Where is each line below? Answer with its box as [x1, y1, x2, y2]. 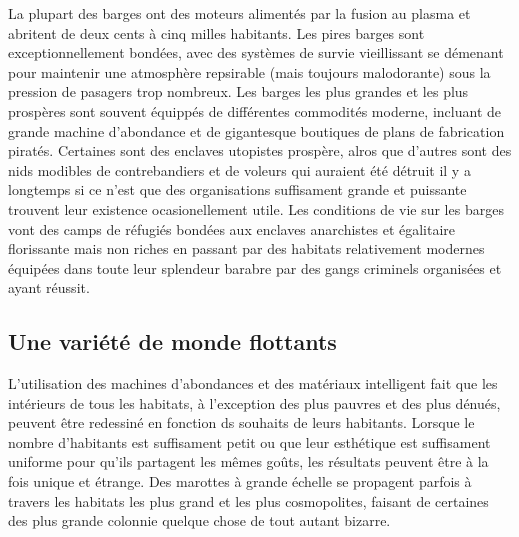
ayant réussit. [8, 277, 90, 298]
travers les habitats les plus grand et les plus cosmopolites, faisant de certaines [8, 490, 489, 511]
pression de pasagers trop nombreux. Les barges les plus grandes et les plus [8, 81, 469, 102]
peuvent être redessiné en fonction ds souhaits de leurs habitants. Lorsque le [8, 412, 475, 433]
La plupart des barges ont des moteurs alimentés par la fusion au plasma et [8, 3, 471, 23]
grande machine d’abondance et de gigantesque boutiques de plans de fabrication [8, 120, 505, 141]
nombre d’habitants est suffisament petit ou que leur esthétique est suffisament [8, 431, 491, 452]
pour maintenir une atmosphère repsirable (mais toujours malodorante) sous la [8, 61, 491, 82]
